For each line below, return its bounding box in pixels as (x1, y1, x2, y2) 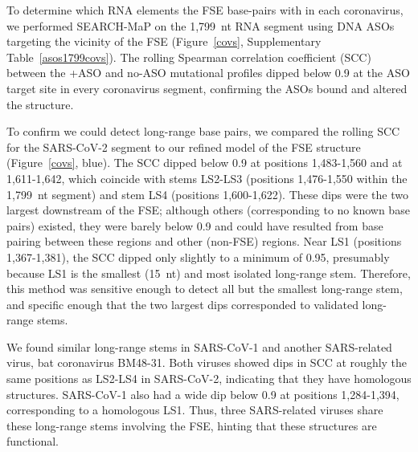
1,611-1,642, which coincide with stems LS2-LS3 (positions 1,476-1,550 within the (6, 169, 408, 186)
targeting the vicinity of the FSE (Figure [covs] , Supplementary (6, 33, 322, 50)
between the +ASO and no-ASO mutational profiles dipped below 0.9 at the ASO (6, 64, 410, 81)
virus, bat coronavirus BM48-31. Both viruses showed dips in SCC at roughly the (6, 354, 408, 371)
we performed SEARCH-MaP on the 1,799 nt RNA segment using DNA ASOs (6, 17, 395, 34)
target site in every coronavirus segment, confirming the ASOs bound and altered (6, 79, 408, 96)
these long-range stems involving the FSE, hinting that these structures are (6, 417, 377, 434)
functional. (6, 433, 59, 450)
